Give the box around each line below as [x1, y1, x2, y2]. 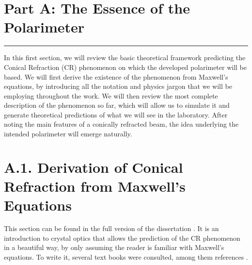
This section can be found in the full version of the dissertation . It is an [4, 223, 219, 233]
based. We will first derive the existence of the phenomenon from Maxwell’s [4, 71, 228, 82]
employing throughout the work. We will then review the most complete [4, 90, 218, 100]
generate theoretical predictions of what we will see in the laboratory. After [4, 109, 228, 119]
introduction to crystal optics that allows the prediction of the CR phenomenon [4, 232, 240, 243]
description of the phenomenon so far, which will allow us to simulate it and [4, 100, 230, 110]
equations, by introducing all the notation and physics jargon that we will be [4, 81, 232, 91]
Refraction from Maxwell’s [4, 176, 186, 196]
